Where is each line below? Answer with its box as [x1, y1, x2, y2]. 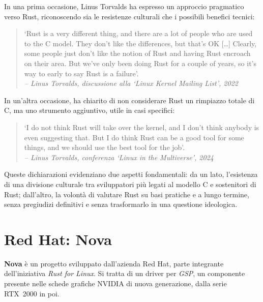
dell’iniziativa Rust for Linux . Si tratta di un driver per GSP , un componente [4, 268, 245, 279]
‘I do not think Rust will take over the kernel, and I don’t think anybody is [24, 122, 259, 132]
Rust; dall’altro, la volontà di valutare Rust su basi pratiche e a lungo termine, [4, 189, 249, 199]
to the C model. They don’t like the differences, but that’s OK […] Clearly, [24, 38, 257, 48]
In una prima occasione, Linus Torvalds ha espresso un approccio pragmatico [4, 1, 244, 11]
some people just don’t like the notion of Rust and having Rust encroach [24, 48, 251, 58]
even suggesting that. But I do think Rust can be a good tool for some [24, 132, 244, 142]
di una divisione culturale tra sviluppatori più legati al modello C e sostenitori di [4, 178, 256, 189]
